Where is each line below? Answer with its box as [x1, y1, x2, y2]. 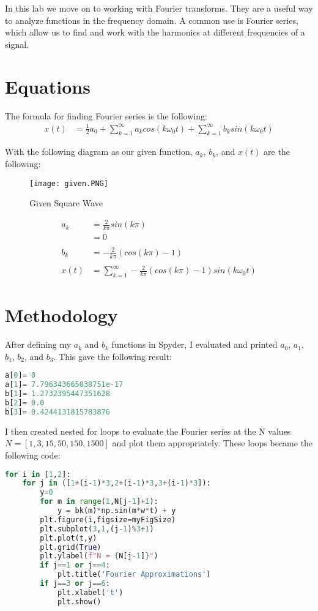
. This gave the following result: [53, 350, 172, 362]
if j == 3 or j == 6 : [40, 579, 110, 588]
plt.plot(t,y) [40, 533, 97, 542]
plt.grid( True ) [40, 542, 102, 552]
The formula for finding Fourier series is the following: [5, 109, 207, 122]
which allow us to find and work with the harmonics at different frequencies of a [5, 26, 305, 39]
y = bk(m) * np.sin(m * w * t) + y [57, 506, 176, 515]
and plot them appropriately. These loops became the [112, 437, 313, 449]
